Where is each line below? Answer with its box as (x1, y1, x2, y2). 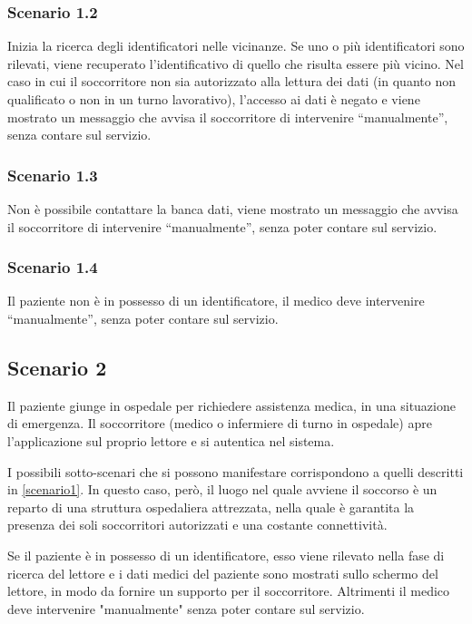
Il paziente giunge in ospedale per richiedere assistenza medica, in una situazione (7, 395, 456, 414)
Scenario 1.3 (7, 163, 98, 186)
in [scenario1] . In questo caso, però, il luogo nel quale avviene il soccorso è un (7, 480, 438, 499)
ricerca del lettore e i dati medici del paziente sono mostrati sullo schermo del (7, 563, 438, 582)
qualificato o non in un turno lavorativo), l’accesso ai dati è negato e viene (7, 90, 420, 108)
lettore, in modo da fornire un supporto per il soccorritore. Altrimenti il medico (7, 581, 450, 600)
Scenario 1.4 (7, 256, 98, 278)
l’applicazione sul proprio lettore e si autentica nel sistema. (7, 431, 335, 450)
